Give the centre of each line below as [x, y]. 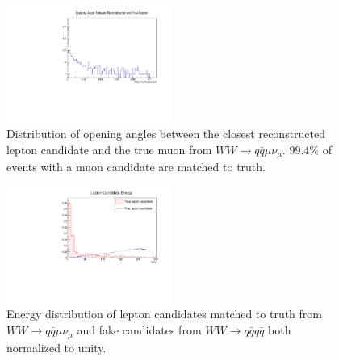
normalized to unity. [56, 347]
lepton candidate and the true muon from [109, 150]
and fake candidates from [139, 330]
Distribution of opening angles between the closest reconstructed [166, 134]
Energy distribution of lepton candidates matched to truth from [165, 314]
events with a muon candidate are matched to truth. [136, 167]
